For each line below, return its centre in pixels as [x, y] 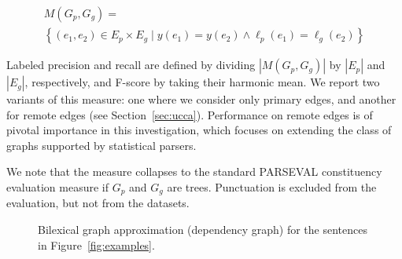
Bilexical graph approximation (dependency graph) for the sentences [203, 230]
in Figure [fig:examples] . [96, 244]
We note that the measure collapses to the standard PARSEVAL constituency [194, 171]
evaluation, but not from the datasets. [98, 203]
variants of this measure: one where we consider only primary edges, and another [201, 99]
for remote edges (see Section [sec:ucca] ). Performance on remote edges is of [190, 114]
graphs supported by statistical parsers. [101, 145]
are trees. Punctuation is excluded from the [272, 187]
